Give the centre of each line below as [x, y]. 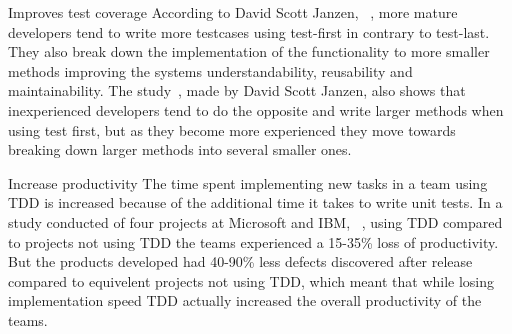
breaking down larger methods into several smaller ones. [180, 149]
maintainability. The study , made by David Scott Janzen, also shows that [237, 90]
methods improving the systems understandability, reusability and [210, 70]
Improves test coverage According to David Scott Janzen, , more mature [233, 12]
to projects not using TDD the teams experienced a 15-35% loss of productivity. [253, 241]
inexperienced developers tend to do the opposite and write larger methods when [256, 109]
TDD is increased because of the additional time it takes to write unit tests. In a [255, 202]
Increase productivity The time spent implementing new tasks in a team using [248, 182]
